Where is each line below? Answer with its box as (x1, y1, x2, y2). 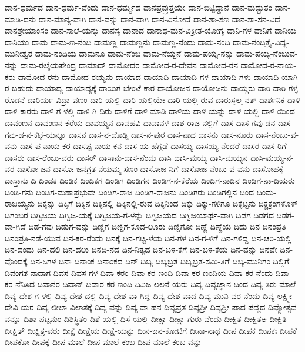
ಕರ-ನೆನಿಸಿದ (5, 278, 35, 290)
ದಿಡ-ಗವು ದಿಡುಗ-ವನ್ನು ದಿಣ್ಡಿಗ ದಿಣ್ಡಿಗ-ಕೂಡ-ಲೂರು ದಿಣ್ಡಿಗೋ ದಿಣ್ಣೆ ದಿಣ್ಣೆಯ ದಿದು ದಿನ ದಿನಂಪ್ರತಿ (28, 220, 286, 233)
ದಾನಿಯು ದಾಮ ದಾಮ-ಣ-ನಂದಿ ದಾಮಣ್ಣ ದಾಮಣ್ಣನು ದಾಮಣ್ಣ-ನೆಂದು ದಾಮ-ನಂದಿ (5, 35, 230, 48)
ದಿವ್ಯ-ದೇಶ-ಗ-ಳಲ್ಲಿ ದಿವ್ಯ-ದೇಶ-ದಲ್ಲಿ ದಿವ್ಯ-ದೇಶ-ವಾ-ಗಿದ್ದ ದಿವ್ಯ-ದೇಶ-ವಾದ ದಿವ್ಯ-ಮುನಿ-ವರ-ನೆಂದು (5, 289, 260, 301)
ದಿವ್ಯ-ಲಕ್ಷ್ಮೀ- (263, 289, 295, 301)
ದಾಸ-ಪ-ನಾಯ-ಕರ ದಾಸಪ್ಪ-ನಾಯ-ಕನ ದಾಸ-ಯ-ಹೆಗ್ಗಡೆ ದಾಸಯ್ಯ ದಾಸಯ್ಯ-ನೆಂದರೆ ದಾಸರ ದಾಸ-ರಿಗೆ (19, 140, 287, 152)
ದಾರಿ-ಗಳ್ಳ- (273, 82, 301, 94)
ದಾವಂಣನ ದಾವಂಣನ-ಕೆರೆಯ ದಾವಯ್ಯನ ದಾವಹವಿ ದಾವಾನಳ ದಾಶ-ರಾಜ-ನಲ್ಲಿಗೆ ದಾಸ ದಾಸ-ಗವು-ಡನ (5, 116, 276, 128)
